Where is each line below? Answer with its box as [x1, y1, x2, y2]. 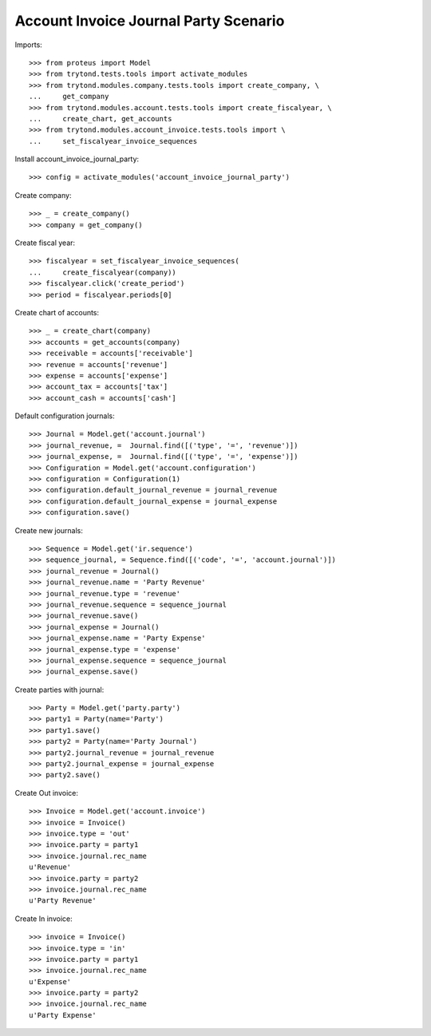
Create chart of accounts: [14, 307, 100, 317]
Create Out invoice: [14, 788, 79, 797]
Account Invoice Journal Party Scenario [14, 12, 285, 30]
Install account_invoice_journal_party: [14, 154, 140, 164]
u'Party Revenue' [29, 896, 97, 905]
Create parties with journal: [14, 685, 105, 694]
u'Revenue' [29, 863, 72, 872]
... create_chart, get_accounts [29, 114, 172, 123]
